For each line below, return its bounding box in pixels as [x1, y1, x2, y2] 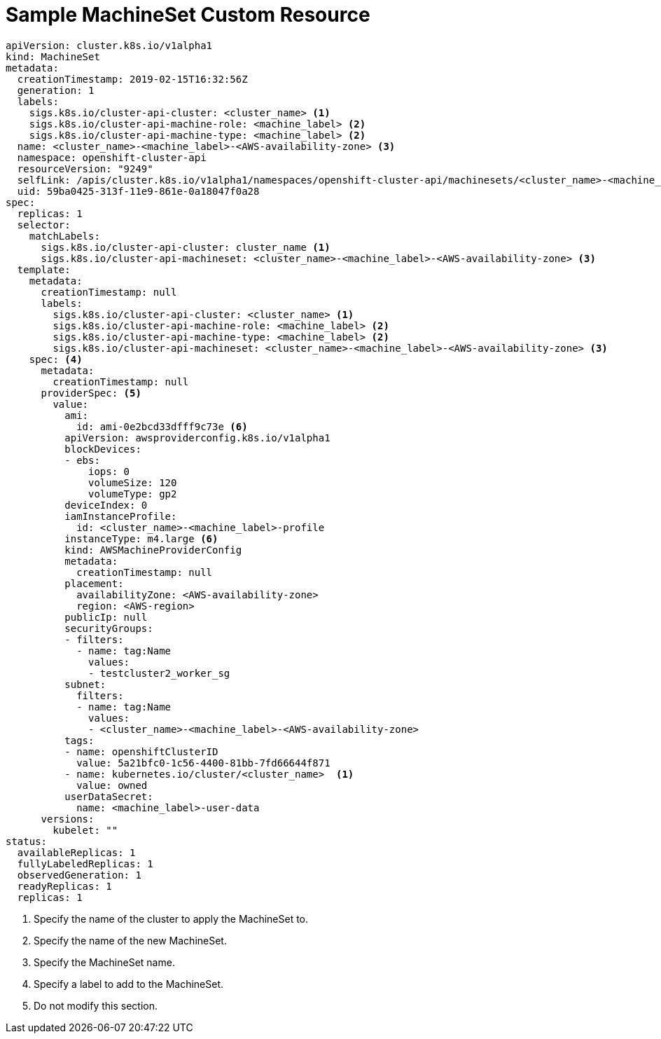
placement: [64, 577, 124, 589]
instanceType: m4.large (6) [64, 532, 218, 544]
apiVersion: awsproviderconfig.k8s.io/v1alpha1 [64, 432, 330, 443]
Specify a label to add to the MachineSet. [34, 977, 224, 990]
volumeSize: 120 [88, 476, 177, 488]
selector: [17, 219, 71, 230]
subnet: [64, 678, 106, 690]
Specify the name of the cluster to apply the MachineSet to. [34, 912, 309, 925]
